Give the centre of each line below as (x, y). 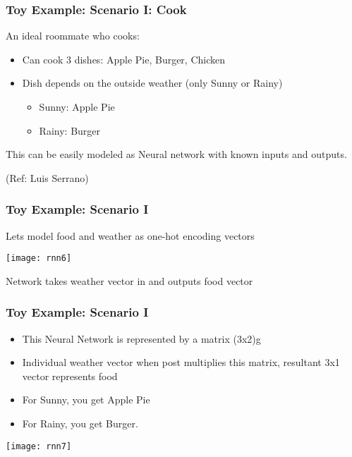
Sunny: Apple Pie (77, 106)
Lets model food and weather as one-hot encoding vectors (130, 235)
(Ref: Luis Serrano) (47, 177)
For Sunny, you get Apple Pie (86, 400)
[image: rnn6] (39, 258)
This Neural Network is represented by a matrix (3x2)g (141, 338)
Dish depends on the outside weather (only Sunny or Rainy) (152, 83)
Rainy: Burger (70, 130)
